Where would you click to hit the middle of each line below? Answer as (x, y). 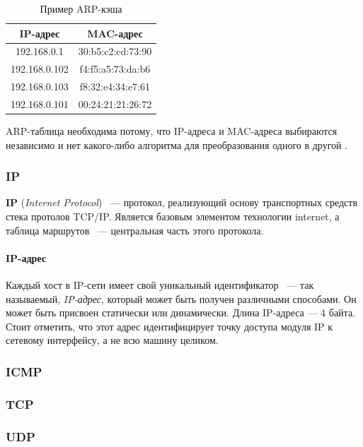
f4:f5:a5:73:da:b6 (115, 69)
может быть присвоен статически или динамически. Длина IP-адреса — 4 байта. (181, 312)
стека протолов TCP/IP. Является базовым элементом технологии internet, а (173, 216)
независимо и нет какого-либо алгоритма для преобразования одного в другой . (177, 144)
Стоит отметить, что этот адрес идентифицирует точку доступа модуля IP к (169, 326)
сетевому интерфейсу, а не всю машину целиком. (112, 340)
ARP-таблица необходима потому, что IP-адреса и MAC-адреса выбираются (172, 131)
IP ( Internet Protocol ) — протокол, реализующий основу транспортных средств (181, 202)
